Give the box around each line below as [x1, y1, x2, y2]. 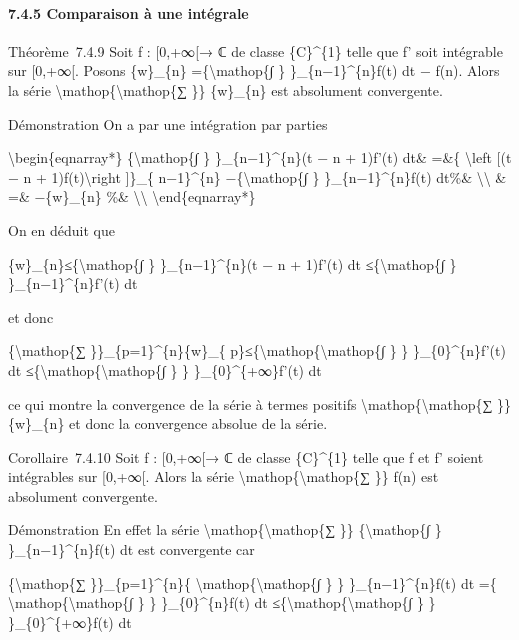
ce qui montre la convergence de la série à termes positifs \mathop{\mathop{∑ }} [8, 393, 512, 414]
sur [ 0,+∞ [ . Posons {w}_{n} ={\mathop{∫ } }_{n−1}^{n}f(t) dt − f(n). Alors [8, 60, 500, 81]
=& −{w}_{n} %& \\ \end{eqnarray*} [8, 186, 256, 207]
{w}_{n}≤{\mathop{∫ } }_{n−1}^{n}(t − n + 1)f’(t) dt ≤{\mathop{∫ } [8, 253, 457, 274]
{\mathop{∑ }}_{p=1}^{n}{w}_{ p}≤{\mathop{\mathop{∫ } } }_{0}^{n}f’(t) [8, 340, 506, 361]
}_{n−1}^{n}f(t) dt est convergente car [8, 539, 255, 560]
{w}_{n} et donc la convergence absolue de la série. [8, 413, 328, 434]
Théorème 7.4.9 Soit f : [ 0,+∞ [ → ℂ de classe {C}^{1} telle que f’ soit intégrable [8, 40, 503, 61]
